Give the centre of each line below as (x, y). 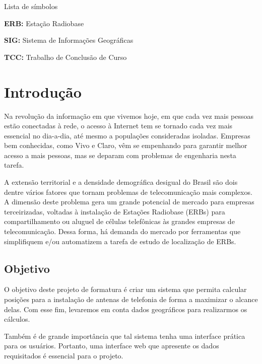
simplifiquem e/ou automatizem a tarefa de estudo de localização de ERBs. (120, 241)
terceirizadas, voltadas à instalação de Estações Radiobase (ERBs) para (115, 211)
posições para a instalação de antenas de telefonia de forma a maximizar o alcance (131, 299)
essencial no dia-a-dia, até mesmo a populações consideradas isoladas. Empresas (127, 135)
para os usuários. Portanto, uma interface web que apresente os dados (112, 346)
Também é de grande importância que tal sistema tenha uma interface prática (125, 336)
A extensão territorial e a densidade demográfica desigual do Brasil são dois (121, 182)
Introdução (43, 91)
